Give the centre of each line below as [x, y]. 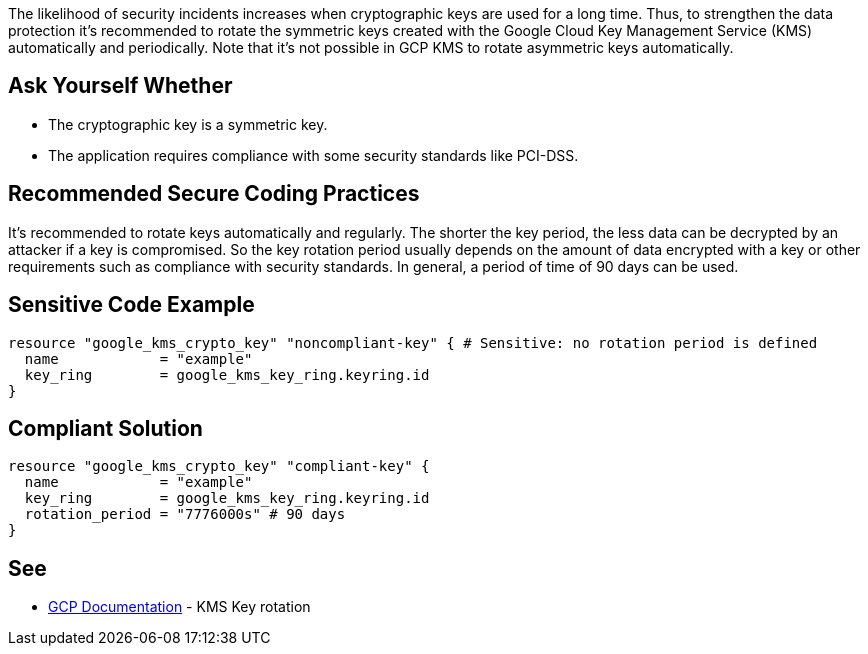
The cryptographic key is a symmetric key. [188, 124]
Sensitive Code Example [131, 305]
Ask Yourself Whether [120, 86]
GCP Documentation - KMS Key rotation [179, 607]
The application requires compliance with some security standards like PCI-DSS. [313, 155]
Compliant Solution [105, 428]
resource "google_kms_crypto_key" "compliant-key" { [219, 466]
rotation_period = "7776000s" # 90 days [185, 514]
